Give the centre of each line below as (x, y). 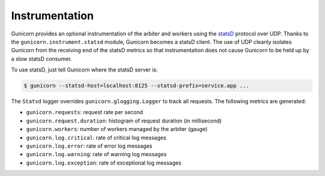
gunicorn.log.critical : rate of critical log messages (96, 138)
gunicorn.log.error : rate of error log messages (89, 146)
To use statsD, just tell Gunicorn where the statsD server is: (85, 70)
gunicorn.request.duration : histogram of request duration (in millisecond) (124, 121)
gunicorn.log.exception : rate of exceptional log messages (104, 163)
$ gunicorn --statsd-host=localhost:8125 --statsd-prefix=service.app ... (137, 86)
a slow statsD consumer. (42, 59)
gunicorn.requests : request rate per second (85, 112)
